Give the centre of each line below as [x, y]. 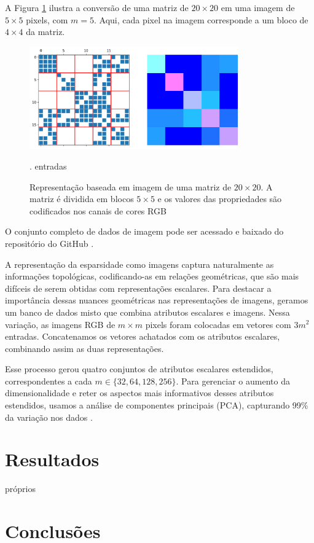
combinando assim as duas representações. [84, 348]
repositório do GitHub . [49, 243]
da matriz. [45, 32]
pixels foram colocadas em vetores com [218, 324]
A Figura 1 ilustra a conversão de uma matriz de [97, 7]
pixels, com [47, 19]
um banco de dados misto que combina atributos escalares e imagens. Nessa [147, 312]
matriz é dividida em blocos [82, 199]
